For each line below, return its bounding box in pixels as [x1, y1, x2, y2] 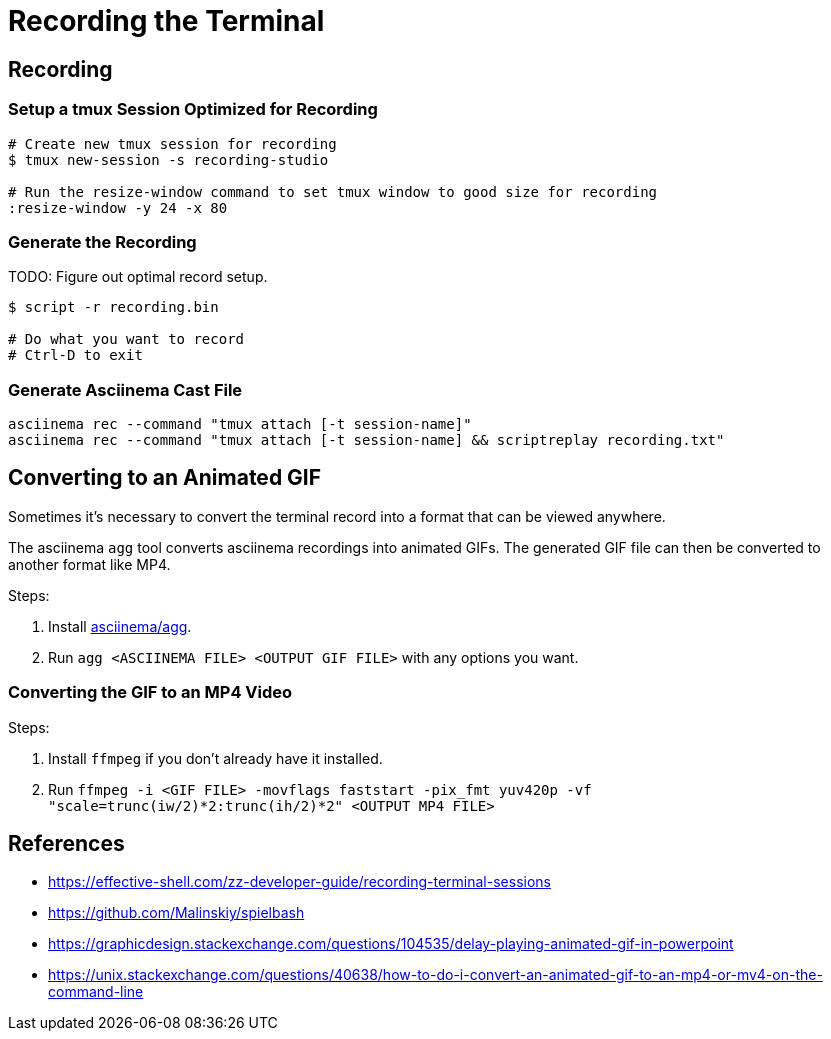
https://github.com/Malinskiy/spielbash [48, 904, 305, 922]
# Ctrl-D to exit [8, 347, 143, 364]
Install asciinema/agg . [48, 617, 192, 635]
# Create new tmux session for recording [8, 135, 337, 152]
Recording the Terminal [8, 4, 325, 38]
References [8, 831, 125, 857]
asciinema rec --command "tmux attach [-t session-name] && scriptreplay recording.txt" [8, 432, 725, 449]
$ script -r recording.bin [8, 299, 219, 316]
